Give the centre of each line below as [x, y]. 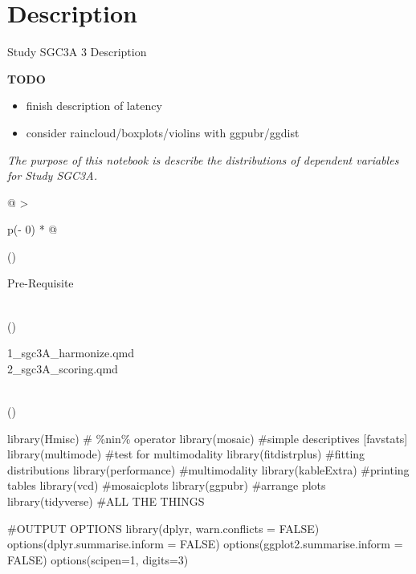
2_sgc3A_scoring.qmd [63, 368]
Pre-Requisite [41, 283]
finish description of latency [94, 106]
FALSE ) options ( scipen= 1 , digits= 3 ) [98, 559]
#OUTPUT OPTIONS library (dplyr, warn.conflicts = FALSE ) [163, 528]
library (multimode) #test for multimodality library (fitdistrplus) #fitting [186, 454]
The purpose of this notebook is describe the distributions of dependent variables [203, 159]
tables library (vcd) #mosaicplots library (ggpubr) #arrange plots [167, 485]
